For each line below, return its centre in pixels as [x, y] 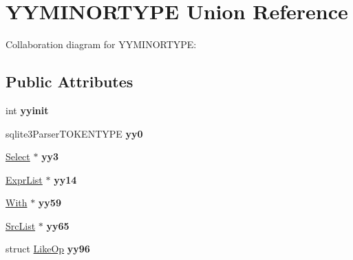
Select [18, 156]
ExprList [24, 179]
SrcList [21, 225]
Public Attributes [69, 82]
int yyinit [27, 110]
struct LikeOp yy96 [48, 249]
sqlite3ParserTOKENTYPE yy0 [74, 133]
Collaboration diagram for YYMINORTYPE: [101, 44]
